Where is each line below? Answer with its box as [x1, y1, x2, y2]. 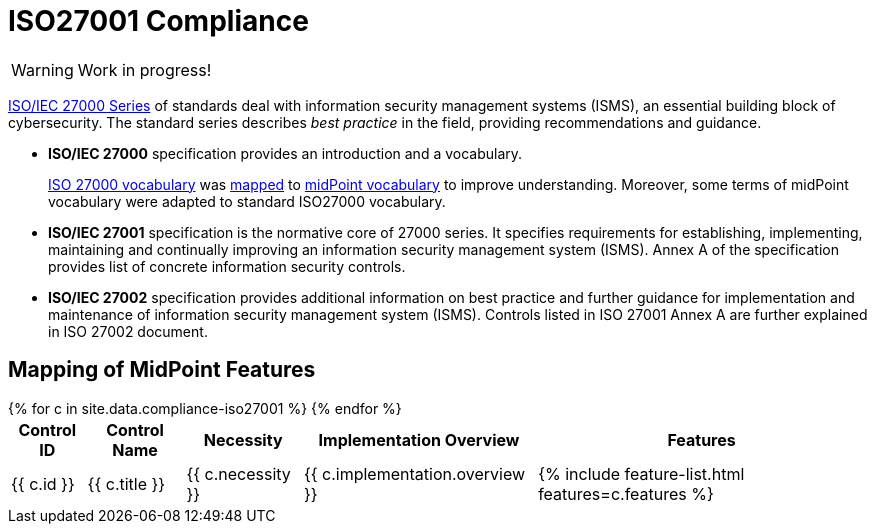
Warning [11, 59, 74, 80]
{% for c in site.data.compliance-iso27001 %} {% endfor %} [8, 399, 402, 417]
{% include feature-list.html [538, 463, 745, 484]
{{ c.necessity [186, 463, 291, 484]
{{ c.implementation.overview [303, 463, 526, 484]
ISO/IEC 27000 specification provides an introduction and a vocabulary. [48, 144, 523, 162]
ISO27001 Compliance [8, 4, 309, 38]
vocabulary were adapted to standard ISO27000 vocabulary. [48, 192, 446, 210]
